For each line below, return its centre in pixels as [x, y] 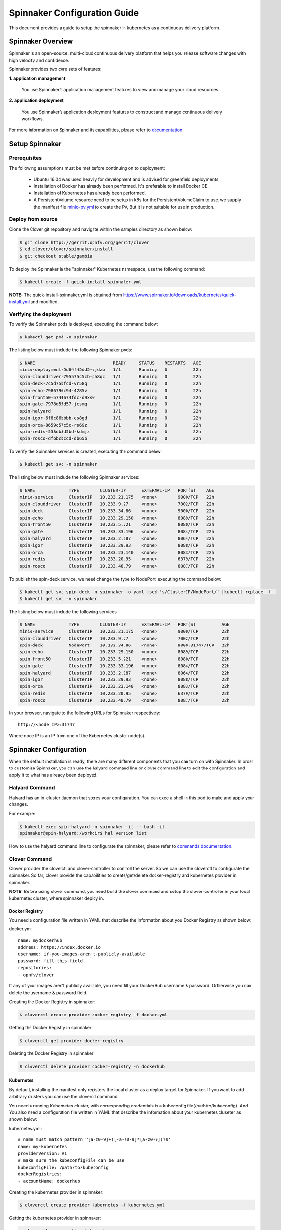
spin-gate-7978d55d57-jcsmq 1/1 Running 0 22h [110, 404]
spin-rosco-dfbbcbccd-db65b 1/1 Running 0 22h [110, 439]
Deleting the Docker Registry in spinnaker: [52, 1053]
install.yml [19, 301]
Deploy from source [33, 219]
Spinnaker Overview [41, 42]
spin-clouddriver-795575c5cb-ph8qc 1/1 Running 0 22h [110, 377]
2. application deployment [36, 100]
